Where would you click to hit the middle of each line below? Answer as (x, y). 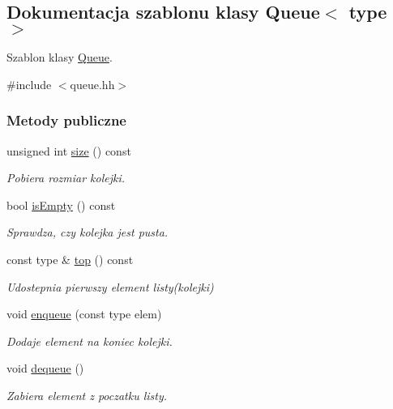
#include (29, 84)
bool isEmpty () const (61, 204)
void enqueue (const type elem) (84, 314)
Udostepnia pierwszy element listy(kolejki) (110, 286)
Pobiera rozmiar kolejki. (66, 178)
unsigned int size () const (69, 150)
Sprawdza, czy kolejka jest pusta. (88, 232)
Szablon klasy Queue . (60, 57)
